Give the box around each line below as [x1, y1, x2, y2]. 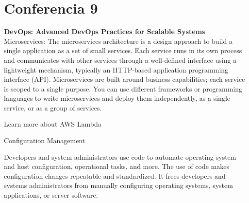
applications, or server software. [4, 190, 98, 200]
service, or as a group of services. [4, 102, 102, 112]
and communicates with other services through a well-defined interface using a [4, 55, 237, 65]
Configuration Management [4, 135, 85, 146]
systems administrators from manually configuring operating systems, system [4, 180, 233, 190]
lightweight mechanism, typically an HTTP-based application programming [4, 64, 229, 74]
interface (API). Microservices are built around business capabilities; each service [4, 74, 245, 84]
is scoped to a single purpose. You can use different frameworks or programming [4, 83, 243, 93]
